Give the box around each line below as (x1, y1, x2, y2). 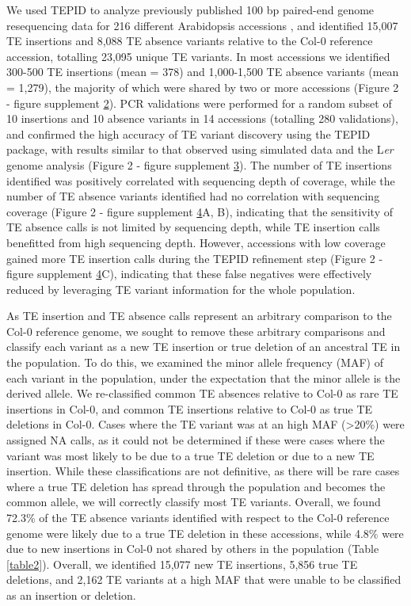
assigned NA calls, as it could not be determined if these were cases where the (6, 432, 385, 448)
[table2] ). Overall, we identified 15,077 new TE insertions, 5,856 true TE (6, 555, 358, 572)
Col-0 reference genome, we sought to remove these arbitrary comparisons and (6, 322, 386, 339)
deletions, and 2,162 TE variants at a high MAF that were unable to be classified (6, 571, 401, 588)
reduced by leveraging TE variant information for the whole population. (6, 280, 356, 297)
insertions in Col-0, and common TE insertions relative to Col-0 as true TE (6, 400, 373, 417)
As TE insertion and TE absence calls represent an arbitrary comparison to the (6, 307, 392, 324)
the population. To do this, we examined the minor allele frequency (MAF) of (6, 354, 383, 371)
